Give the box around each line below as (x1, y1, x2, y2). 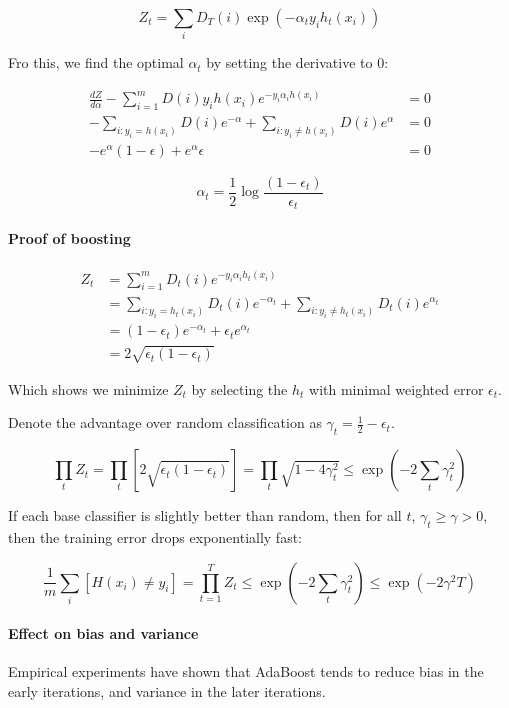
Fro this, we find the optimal (8, 52, 184, 73)
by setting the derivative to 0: (206, 52, 389, 73)
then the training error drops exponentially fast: (8, 527, 303, 548)
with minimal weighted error (309, 378, 484, 399)
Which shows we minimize (8, 378, 169, 399)
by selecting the (191, 378, 288, 399)
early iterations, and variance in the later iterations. (8, 681, 326, 702)
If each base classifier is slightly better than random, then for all (8, 505, 402, 526)
